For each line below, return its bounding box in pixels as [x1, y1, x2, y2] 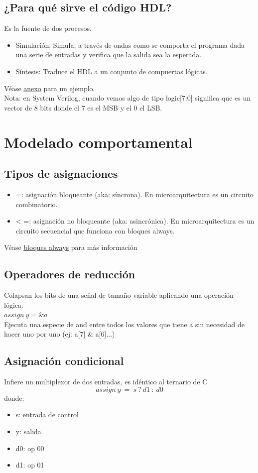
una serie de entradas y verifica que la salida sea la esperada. [15, 49, 202, 60]
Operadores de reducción [4, 266, 135, 282]
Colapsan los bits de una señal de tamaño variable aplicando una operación [4, 290, 234, 300]
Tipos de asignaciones [4, 166, 118, 181]
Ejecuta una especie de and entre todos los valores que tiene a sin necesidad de [4, 319, 245, 329]
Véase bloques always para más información [4, 242, 137, 252]
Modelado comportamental [4, 131, 193, 152]
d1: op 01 [15, 460, 44, 470]
